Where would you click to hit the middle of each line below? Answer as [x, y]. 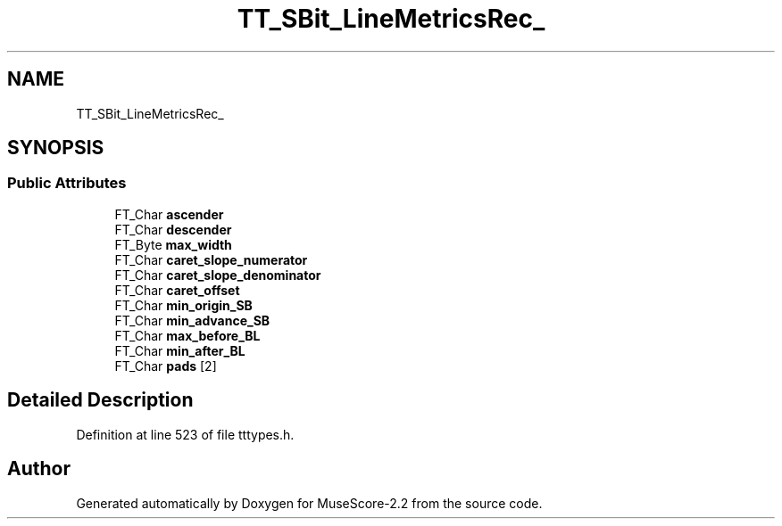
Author [39, 469]
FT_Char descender [173, 229]
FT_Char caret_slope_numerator [211, 259]
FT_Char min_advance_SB [192, 320]
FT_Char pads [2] [166, 366]
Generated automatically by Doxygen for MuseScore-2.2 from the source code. [309, 503]
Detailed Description [100, 400]
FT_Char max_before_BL [187, 335]
